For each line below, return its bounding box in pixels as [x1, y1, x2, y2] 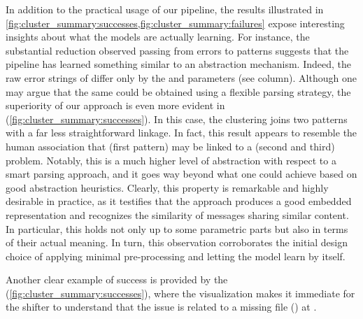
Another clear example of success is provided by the [6, 272, 228, 287]
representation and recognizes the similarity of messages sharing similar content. [6, 207, 349, 222]
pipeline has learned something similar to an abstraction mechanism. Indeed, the [6, 57, 352, 71]
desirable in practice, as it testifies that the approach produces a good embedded [6, 194, 352, 208]
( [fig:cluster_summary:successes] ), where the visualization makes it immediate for [6, 285, 355, 300]
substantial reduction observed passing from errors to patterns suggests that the [6, 43, 349, 57]
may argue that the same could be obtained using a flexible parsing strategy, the [6, 84, 351, 99]
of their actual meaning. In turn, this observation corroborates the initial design [6, 235, 348, 250]
